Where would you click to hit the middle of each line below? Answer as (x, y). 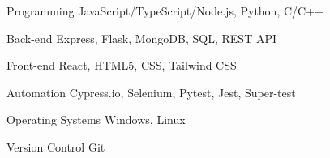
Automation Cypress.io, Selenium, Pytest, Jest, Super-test (151, 92)
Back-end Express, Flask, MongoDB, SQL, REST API (141, 38)
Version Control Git (56, 146)
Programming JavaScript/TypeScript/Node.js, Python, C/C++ (165, 11)
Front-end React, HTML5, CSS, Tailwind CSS (122, 65)
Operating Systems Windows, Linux (96, 120)
